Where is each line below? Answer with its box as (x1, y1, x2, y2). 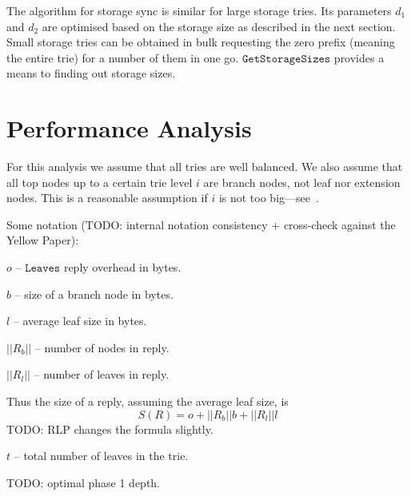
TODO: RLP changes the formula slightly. (6, 420, 213, 437)
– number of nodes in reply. (34, 339, 170, 355)
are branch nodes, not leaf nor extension (203, 173, 401, 190)
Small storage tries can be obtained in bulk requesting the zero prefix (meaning (6, 34, 395, 50)
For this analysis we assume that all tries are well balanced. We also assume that (6, 158, 403, 175)
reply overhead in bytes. (63, 259, 182, 276)
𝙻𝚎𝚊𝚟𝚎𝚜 (25, 263, 61, 275)
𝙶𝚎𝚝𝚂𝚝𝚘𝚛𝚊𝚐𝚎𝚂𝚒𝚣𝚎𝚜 (241, 53, 331, 65)
